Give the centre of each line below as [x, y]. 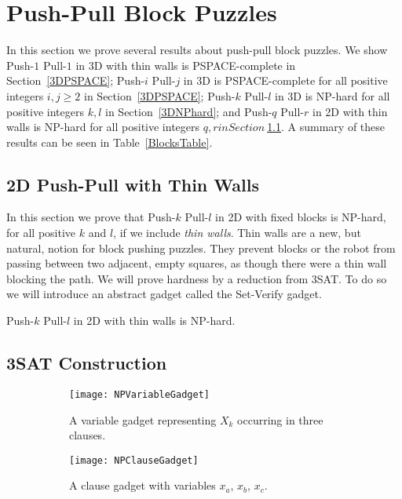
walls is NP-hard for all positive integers [103, 127]
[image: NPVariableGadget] [139, 394]
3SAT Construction [87, 363]
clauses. [88, 435]
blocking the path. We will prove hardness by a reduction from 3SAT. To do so [197, 278]
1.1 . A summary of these [326, 127]
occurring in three [280, 419]
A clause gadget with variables [143, 485]
